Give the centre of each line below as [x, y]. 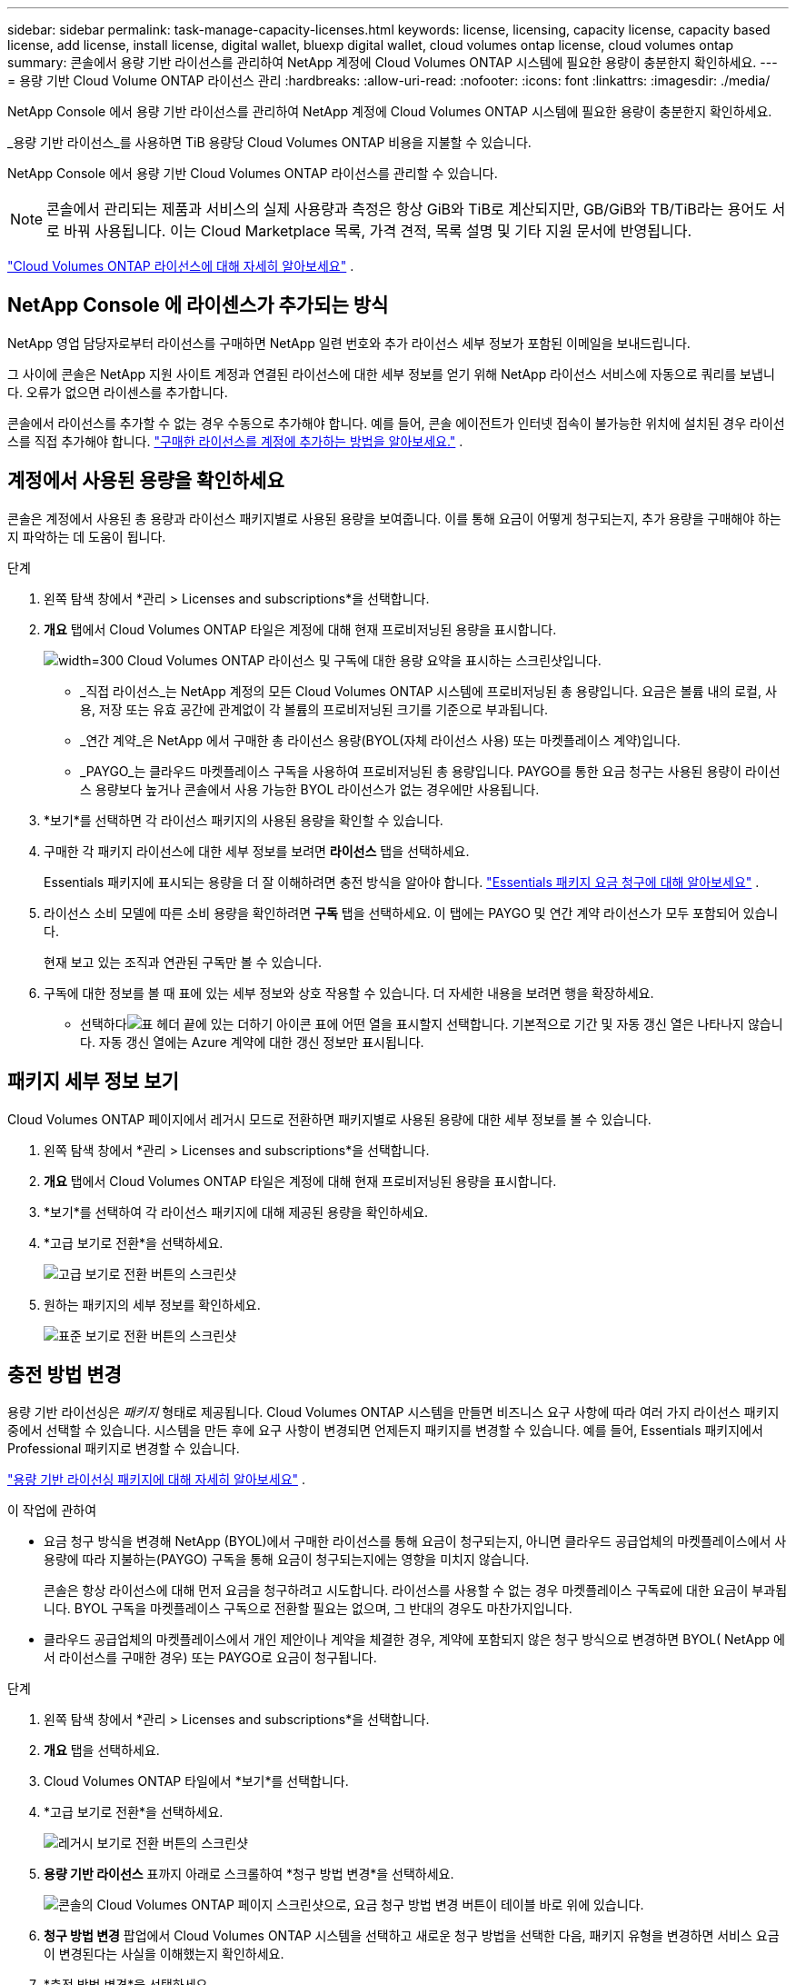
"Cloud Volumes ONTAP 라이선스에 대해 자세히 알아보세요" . [181, 266]
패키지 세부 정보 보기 [93, 1082]
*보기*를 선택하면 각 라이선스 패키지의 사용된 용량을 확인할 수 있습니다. [244, 820]
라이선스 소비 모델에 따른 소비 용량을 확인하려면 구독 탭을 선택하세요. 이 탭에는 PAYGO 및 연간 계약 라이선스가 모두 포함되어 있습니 [411, 913]
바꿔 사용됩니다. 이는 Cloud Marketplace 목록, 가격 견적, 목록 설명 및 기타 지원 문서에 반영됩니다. [378, 231]
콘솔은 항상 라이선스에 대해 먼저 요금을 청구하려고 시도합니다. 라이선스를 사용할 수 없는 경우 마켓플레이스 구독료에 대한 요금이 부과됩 [416, 1591]
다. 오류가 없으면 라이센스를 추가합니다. [118, 392]
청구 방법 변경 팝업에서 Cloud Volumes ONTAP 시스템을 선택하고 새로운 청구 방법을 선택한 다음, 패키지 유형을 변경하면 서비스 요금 [412, 1936]
